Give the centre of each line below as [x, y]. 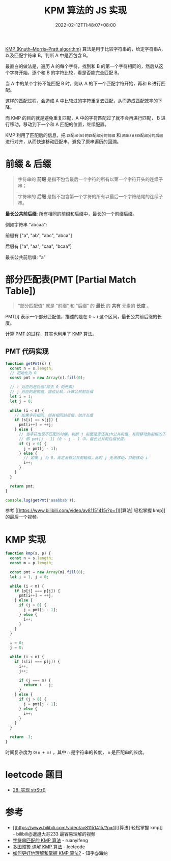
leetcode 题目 [34, 775]
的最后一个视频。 [23, 517]
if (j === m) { [35, 680]
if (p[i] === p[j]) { [37, 591]
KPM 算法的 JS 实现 [85, 10]
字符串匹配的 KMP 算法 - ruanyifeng [50, 840]
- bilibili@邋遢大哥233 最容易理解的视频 [54, 834]
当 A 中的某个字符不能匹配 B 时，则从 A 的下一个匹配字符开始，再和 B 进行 [83, 83]
